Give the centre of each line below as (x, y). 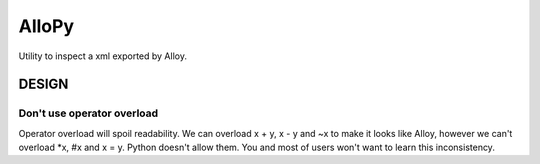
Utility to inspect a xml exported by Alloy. (102, 56)
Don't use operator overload (88, 113)
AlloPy (46, 26)
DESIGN (43, 84)
